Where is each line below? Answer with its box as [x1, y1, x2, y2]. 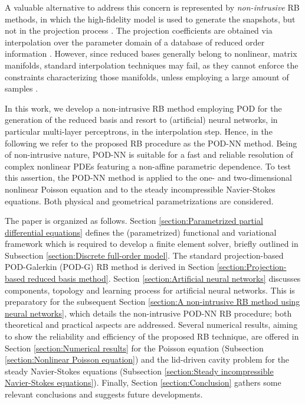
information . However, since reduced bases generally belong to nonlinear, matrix [5, 47, 297, 60]
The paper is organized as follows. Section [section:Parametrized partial [5, 214, 263, 227]
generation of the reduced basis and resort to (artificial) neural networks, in [5, 113, 278, 126]
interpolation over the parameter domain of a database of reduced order [5, 35, 265, 48]
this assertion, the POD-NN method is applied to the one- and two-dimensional [5, 171, 292, 184]
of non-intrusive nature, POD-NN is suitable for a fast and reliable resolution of [5, 148, 293, 161]
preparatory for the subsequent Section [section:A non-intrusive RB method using [5, 295, 300, 308]
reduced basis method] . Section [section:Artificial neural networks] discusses [27, 272, 301, 285]
